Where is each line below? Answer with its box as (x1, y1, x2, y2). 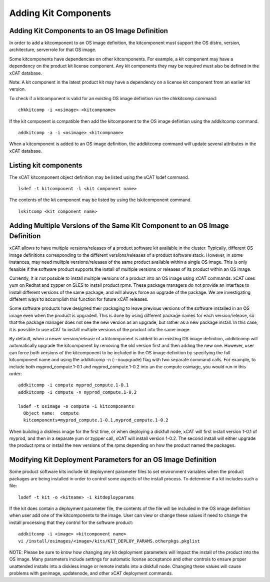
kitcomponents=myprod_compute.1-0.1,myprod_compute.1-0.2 (23, 417, 168, 423)
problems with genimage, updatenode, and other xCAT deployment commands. (9, 570, 173, 576)
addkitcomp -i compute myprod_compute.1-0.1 (18, 382, 129, 388)
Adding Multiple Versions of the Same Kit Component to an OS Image (9, 221, 229, 230)
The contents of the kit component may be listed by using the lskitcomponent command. (9, 197, 192, 203)
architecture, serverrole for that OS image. (9, 47, 96, 53)
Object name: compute (23, 410, 79, 416)
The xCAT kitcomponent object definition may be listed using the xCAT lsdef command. (9, 174, 189, 180)
